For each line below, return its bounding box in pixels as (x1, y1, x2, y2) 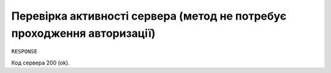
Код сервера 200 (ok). (11, 59, 70, 66)
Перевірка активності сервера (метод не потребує (11, 9, 287, 23)
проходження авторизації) (11, 26, 156, 40)
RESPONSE (11, 48, 38, 55)
